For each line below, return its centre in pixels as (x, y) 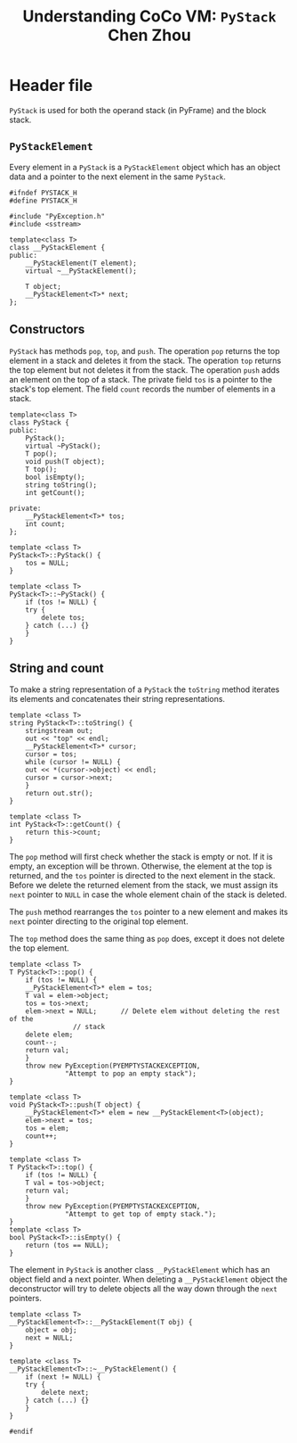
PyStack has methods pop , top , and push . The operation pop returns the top (144, 350)
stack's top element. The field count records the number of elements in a (142, 389)
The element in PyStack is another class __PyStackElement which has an (140, 1270)
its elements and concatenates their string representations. (117, 699)
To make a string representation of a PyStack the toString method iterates (144, 689)
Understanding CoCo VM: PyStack (149, 16)
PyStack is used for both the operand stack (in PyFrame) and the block (138, 110)
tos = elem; (47, 1129)
